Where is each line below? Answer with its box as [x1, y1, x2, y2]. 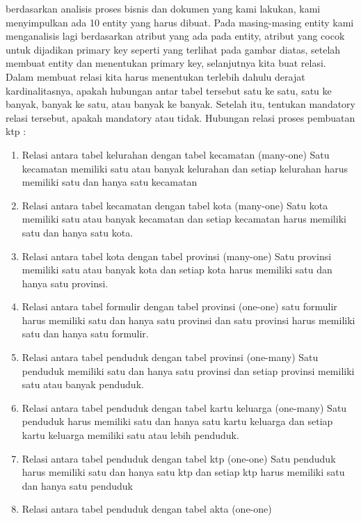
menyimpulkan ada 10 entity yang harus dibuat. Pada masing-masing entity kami [6, 15, 354, 29]
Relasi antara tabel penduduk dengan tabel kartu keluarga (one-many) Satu [22, 400, 347, 415]
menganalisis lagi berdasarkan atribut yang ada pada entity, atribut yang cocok [6, 29, 345, 43]
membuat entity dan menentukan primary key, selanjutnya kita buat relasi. [6, 56, 326, 70]
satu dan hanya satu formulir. [22, 326, 149, 341]
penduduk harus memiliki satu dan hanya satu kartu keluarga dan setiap [22, 414, 333, 428]
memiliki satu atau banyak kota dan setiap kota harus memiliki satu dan [22, 262, 332, 277]
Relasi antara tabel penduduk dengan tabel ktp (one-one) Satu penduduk [22, 451, 336, 465]
